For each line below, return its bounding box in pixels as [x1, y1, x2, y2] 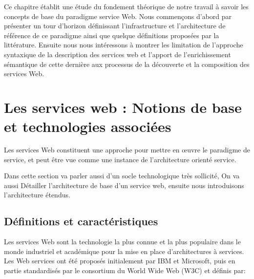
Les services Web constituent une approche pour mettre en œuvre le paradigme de [4, 145, 250, 155]
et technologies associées [4, 116, 171, 136]
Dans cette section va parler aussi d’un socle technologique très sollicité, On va [4, 171, 240, 181]
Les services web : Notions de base [4, 97, 242, 117]
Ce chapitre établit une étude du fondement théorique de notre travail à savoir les [4, 1, 249, 11]
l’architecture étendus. [4, 190, 70, 200]
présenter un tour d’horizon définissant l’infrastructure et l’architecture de [4, 21, 226, 31]
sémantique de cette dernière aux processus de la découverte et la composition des [4, 59, 250, 69]
